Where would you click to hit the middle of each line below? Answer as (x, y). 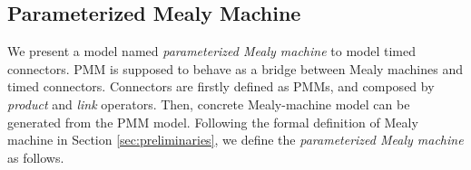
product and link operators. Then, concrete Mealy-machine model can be (209, 104)
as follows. (36, 157)
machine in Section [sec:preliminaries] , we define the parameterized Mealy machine (235, 140)
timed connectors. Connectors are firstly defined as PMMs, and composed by (221, 86)
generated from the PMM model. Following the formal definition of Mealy (213, 122)
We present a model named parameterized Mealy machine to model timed (211, 51)
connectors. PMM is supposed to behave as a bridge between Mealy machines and (235, 68)
